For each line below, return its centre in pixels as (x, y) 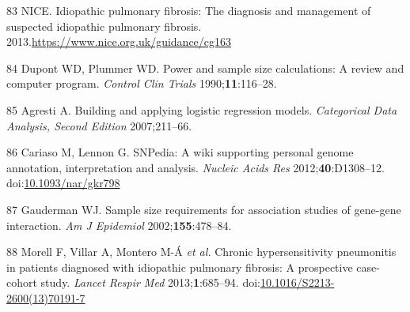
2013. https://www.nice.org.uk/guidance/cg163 (119, 41)
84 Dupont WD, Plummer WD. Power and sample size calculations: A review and (205, 68)
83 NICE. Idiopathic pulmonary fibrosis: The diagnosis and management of (189, 10)
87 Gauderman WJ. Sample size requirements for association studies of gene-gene (204, 209)
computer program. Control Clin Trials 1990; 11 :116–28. (142, 83)
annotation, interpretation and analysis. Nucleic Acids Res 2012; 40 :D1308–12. (196, 167)
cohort (22, 282)
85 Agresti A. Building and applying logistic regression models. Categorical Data (202, 109)
